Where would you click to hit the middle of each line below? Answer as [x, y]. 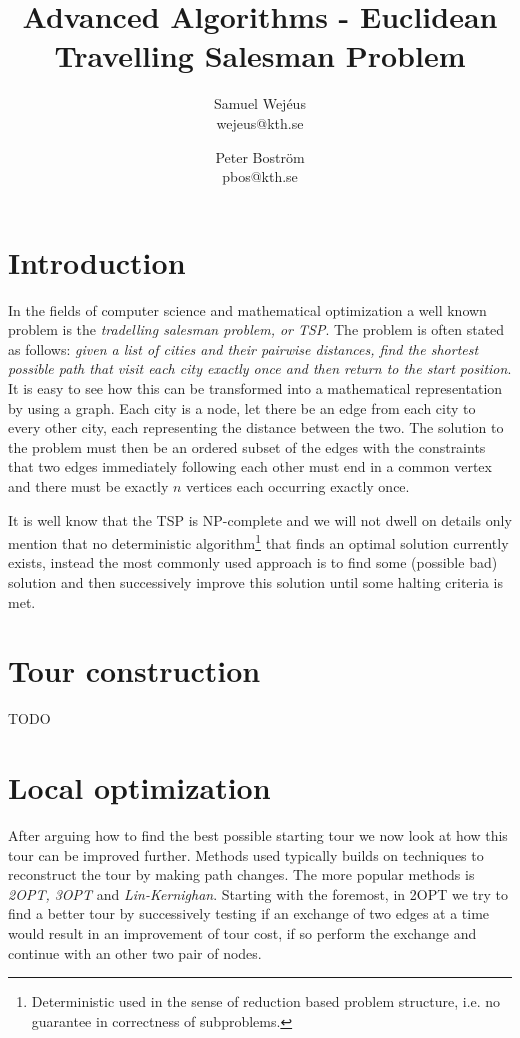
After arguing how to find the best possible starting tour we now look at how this [258, 835]
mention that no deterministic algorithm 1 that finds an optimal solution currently [258, 541]
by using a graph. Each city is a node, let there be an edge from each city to [242, 407]
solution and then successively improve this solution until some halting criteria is [256, 582]
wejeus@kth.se [260, 122]
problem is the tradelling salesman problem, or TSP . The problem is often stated [256, 329]
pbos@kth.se [260, 176]
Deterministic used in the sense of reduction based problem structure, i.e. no [266, 1001]
